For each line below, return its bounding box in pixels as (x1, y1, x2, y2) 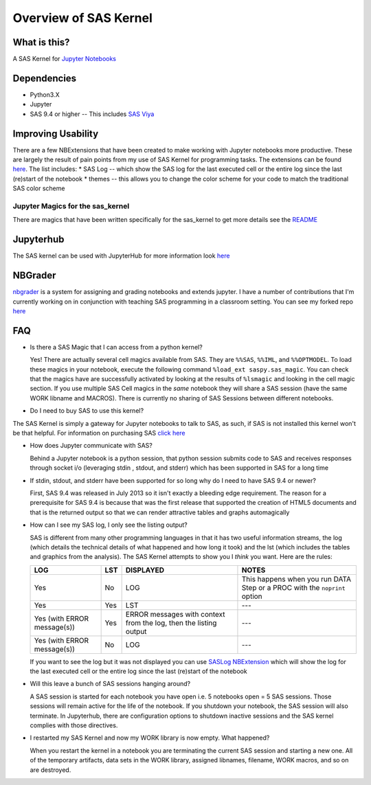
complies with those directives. (30, 721, 118, 729)
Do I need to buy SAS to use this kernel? (30, 407, 144, 415)
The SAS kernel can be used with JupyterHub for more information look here (12, 251, 230, 260)
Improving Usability (12, 128, 99, 139)
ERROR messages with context (125, 609, 226, 619)
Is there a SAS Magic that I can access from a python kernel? (30, 343, 203, 351)
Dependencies (12, 72, 77, 84)
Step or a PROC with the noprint (241, 582, 346, 592)
